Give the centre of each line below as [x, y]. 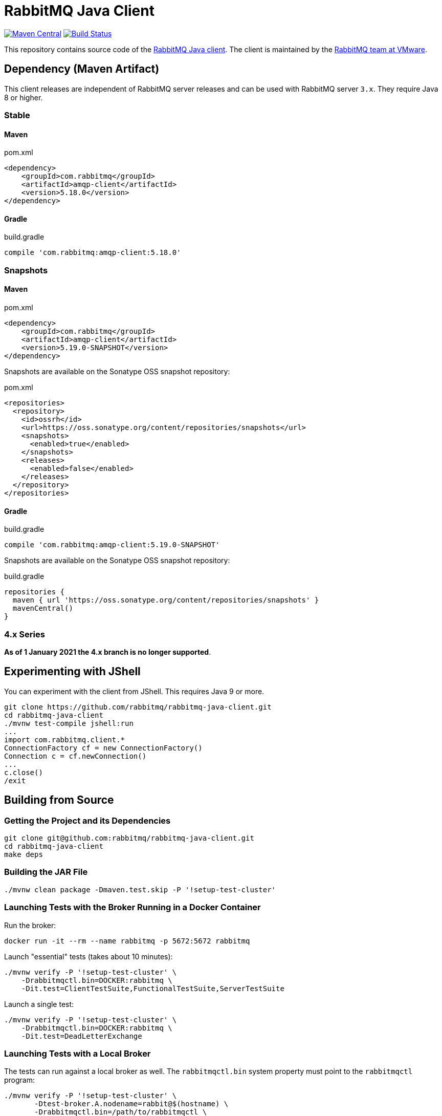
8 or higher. [24, 97]
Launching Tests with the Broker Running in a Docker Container [132, 907]
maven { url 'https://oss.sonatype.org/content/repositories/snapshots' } [166, 600]
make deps [24, 855]
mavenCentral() [43, 608]
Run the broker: [30, 925]
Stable [17, 115]
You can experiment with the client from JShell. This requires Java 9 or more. [134, 691]
